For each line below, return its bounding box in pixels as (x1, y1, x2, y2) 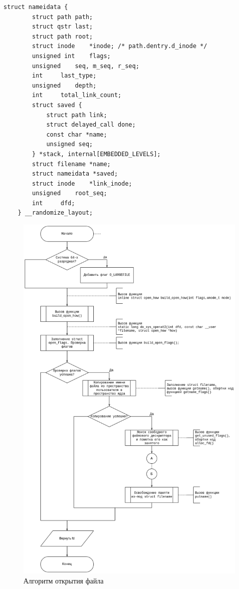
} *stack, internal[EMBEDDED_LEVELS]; (32, 150, 161, 158)
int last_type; (32, 72, 97, 80)
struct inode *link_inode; (32, 180, 132, 187)
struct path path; (32, 13, 93, 21)
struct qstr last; (32, 23, 93, 31)
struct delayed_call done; (46, 121, 136, 129)
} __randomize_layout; (17, 209, 93, 217)
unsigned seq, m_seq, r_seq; (32, 62, 140, 70)
